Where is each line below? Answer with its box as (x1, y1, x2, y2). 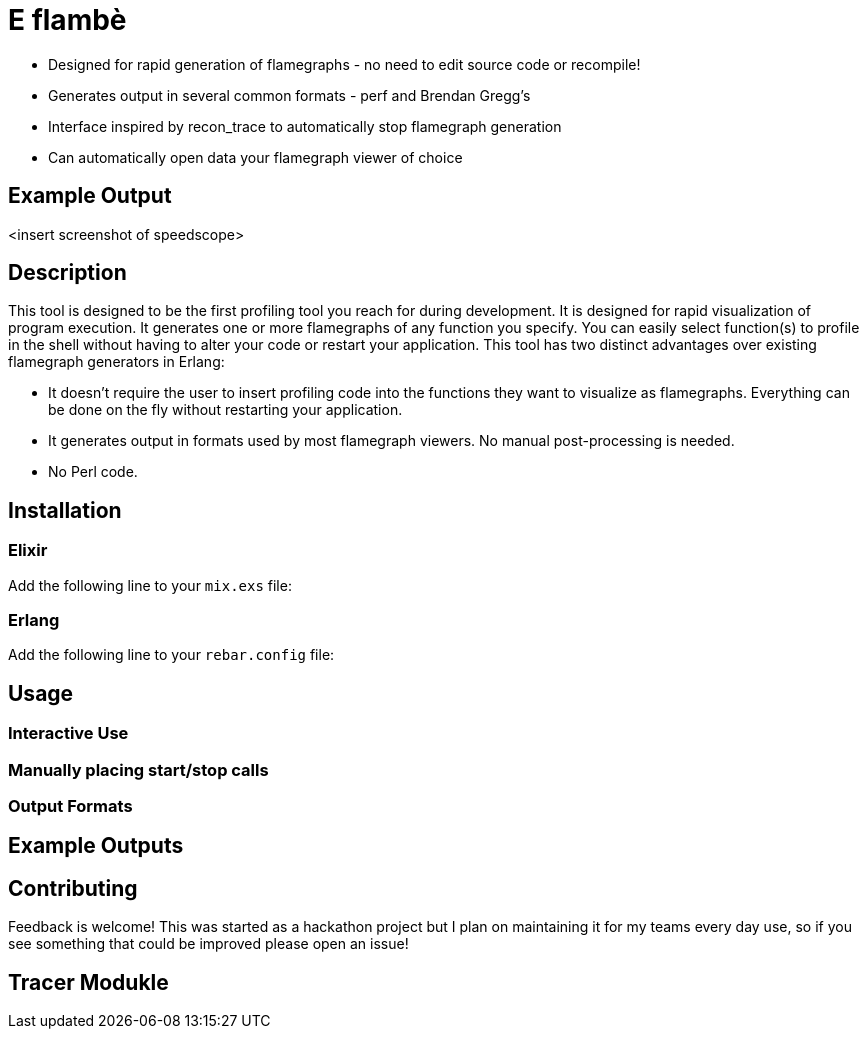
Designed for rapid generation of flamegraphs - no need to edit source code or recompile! (48, 55, 641, 73)
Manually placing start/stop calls (8, 759, 269, 780)
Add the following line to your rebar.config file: (8, 646, 335, 664)
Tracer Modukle (8, 969, 169, 995)
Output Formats (8, 796, 133, 816)
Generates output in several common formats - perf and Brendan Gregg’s (48, 86, 531, 104)
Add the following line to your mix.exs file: (8, 576, 292, 594)
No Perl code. (48, 463, 138, 481)
